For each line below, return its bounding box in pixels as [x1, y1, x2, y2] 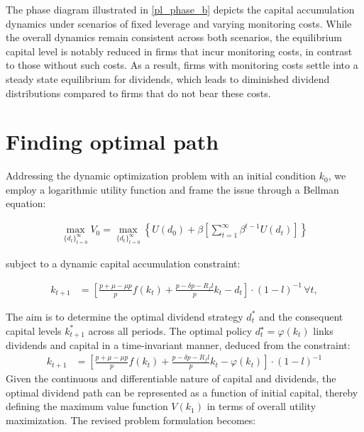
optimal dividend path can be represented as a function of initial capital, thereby [6, 384, 358, 399]
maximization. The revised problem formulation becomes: [6, 412, 256, 427]
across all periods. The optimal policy [88, 323, 253, 338]
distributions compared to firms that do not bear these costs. [6, 85, 271, 100]
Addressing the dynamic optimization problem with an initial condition [6, 168, 316, 183]
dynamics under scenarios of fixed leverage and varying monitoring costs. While [6, 16, 352, 31]
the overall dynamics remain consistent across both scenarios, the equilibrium [6, 30, 342, 45]
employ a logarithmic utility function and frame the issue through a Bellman [6, 182, 339, 196]
